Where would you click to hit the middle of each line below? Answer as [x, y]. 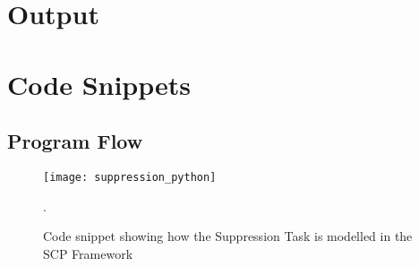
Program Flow [75, 141]
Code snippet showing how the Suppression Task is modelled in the [228, 236]
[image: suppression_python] [130, 177]
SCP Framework [88, 253]
